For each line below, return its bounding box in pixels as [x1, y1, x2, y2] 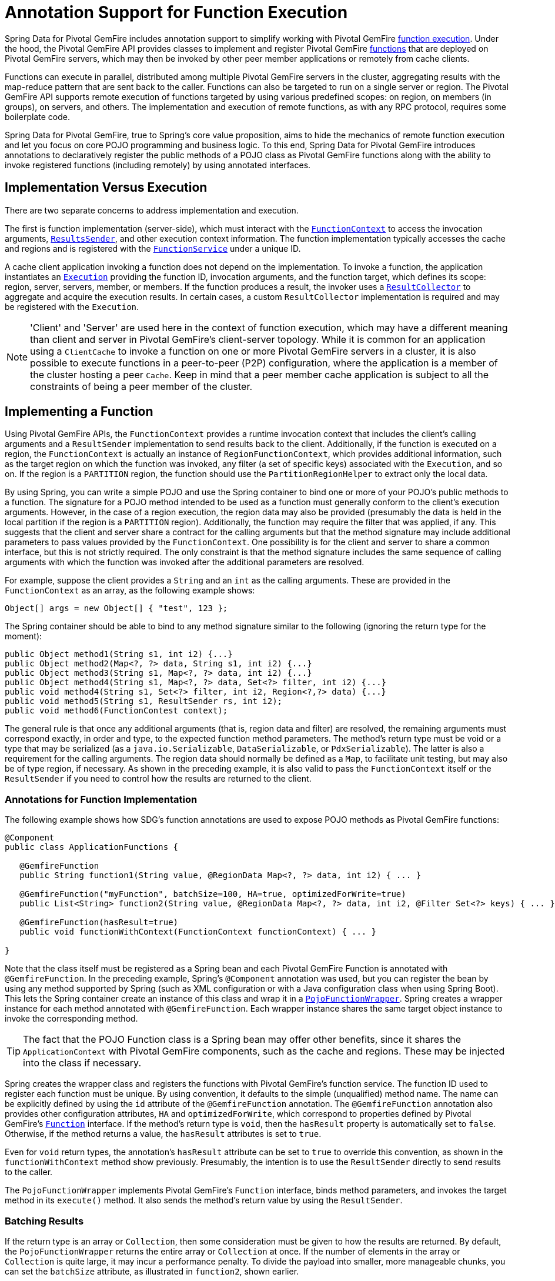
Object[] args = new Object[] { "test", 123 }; [5, 603, 228, 613]
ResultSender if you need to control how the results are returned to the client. [5, 773, 312, 784]
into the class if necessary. [23, 1057, 142, 1069]
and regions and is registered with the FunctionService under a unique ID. [5, 243, 301, 253]
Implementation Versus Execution [5, 180, 208, 195]
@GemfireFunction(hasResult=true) [19, 918, 179, 928]
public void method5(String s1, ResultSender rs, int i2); [5, 696, 283, 706]
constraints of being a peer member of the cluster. [30, 380, 253, 392]
